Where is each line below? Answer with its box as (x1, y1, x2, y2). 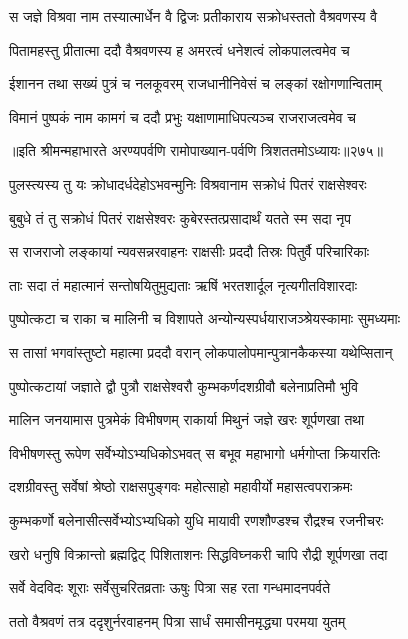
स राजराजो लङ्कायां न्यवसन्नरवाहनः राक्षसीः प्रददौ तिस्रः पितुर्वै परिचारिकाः (9, 241, 370, 262)
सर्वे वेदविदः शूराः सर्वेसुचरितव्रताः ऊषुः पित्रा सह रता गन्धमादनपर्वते (9, 577, 331, 598)
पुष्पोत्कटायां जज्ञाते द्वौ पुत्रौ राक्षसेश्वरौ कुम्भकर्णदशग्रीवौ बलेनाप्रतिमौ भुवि (9, 375, 359, 396)
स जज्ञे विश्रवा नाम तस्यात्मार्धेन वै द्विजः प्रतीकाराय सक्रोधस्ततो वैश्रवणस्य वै (9, 6, 378, 26)
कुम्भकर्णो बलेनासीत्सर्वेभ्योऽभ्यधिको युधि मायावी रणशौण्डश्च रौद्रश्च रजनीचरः (9, 509, 384, 530)
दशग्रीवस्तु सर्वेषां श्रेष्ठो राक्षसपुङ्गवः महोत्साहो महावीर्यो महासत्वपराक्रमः (9, 476, 353, 497)
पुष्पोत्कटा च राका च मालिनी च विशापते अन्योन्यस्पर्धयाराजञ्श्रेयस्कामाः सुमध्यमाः (9, 308, 401, 329)
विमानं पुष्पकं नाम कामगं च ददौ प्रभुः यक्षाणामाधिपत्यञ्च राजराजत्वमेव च (9, 106, 356, 127)
